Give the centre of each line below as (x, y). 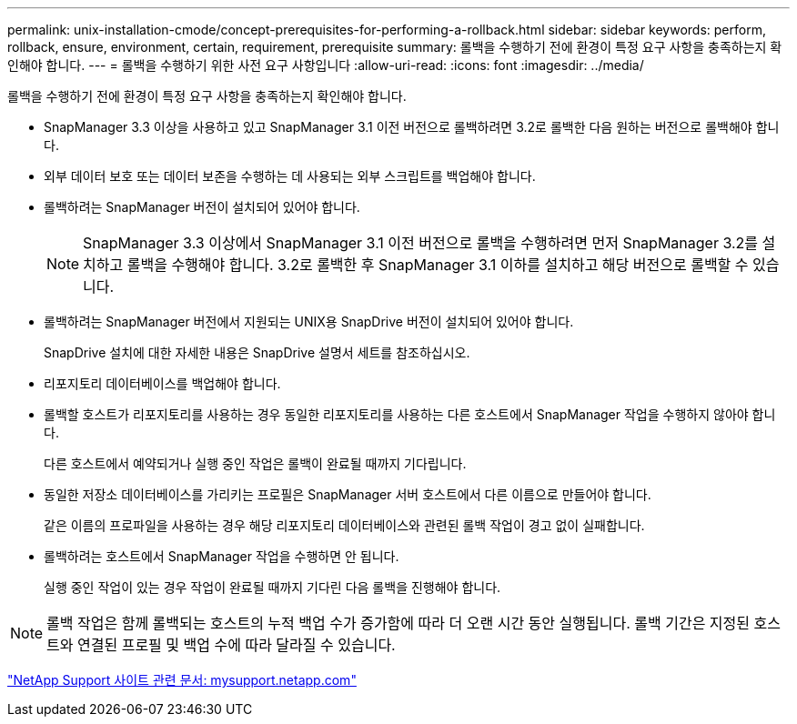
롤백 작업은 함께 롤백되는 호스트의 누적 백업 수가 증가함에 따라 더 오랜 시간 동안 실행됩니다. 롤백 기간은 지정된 (398, 623)
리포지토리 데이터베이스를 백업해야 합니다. (162, 383)
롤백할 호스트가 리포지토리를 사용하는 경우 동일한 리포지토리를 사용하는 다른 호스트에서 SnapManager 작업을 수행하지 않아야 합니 (410, 414)
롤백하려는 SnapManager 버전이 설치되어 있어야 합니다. (202, 207)
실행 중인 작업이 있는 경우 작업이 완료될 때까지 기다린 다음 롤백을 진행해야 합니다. (272, 587)
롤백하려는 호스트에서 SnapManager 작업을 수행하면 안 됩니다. (222, 556)
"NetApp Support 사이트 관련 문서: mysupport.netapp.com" (182, 680)
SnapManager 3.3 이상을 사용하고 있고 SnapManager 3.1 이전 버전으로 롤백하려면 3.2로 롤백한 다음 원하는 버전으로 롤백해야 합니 (412, 127)
